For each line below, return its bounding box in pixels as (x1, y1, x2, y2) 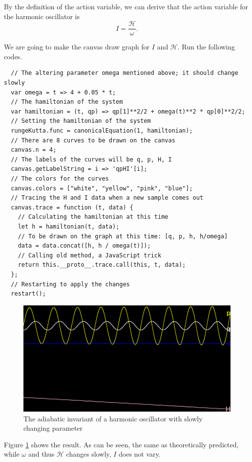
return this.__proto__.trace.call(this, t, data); (18, 261, 186, 269)
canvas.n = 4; (11, 146, 57, 154)
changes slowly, (66, 449, 111, 459)
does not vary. (118, 449, 161, 459)
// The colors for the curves (11, 175, 109, 182)
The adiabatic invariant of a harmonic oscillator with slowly (23, 413, 203, 423)
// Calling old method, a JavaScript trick (18, 252, 162, 259)
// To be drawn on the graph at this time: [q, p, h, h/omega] (18, 232, 228, 240)
